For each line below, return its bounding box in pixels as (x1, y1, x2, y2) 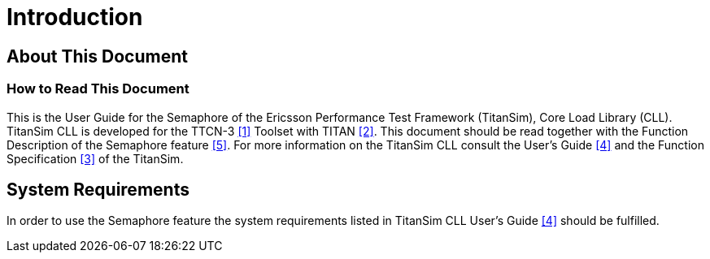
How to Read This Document (7, 80, 189, 97)
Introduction (7, 3, 143, 31)
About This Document (7, 45, 188, 67)
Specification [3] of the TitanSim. (7, 151, 184, 166)
